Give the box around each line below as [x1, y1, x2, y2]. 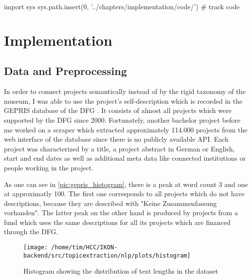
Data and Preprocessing [4, 63, 127, 78]
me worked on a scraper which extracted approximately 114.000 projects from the [4, 124, 248, 134]
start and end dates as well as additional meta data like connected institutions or [4, 153, 246, 163]
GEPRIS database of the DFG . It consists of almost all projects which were [4, 105, 232, 115]
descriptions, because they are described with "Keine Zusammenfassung [4, 198, 217, 208]
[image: [23, 244, 48, 251]
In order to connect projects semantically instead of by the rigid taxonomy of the [4, 86, 246, 96]
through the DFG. [4, 226, 58, 237]
